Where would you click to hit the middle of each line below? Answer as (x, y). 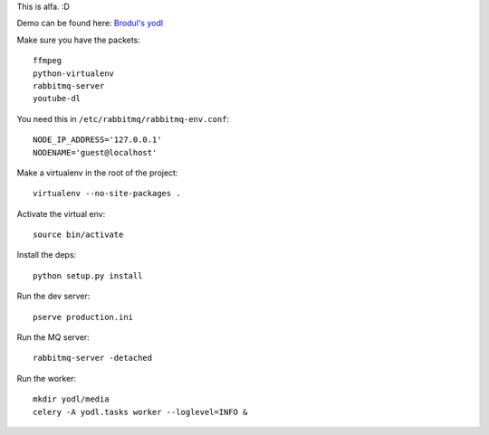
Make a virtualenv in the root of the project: (97, 173)
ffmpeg (48, 61)
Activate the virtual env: (61, 213)
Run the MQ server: (53, 337)
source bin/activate (78, 235)
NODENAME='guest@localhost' (95, 152)
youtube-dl (57, 99)
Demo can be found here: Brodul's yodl (90, 24)
